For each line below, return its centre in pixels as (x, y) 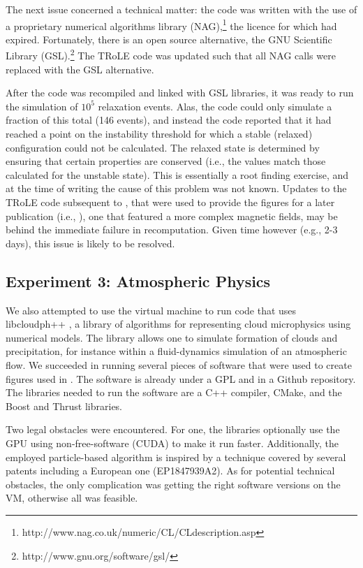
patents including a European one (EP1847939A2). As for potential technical (170, 471)
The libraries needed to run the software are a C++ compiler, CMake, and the (174, 392)
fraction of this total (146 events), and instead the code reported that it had (169, 120)
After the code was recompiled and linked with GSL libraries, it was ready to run (180, 93)
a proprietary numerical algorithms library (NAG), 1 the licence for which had (171, 24)
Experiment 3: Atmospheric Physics (138, 281)
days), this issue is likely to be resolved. (90, 243)
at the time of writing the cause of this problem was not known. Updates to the (176, 188)
